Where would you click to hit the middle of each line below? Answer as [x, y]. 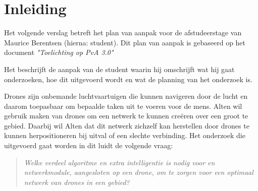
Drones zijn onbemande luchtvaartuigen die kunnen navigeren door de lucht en [126, 96]
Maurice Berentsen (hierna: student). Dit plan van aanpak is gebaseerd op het [125, 42]
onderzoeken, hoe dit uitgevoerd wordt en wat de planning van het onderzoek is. [128, 79]
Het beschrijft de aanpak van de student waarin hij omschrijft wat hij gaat [119, 69]
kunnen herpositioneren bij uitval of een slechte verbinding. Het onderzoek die [125, 135]
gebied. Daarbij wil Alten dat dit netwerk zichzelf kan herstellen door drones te [127, 125]
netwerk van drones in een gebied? [77, 182]
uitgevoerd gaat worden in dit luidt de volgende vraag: [89, 145]
